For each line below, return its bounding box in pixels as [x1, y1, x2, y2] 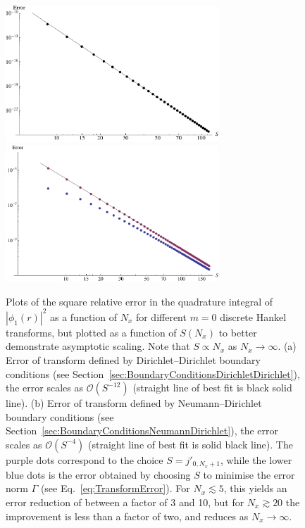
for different [135, 309, 187, 324]
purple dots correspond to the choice [6, 452, 163, 467]
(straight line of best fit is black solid [132, 380, 292, 395]
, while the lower [220, 452, 292, 467]
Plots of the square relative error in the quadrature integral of [6, 294, 273, 308]
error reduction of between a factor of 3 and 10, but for [6, 495, 244, 510]
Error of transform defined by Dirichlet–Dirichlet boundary [6, 353, 261, 367]
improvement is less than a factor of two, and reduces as [6, 508, 249, 523]
